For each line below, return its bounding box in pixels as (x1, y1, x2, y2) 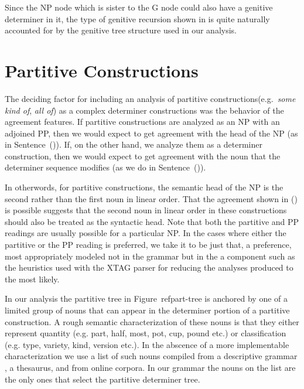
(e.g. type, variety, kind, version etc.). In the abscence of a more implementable (5, 338, 289, 350)
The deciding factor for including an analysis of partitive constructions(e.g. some (5, 92, 296, 104)
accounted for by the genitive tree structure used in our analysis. (5, 24, 237, 36)
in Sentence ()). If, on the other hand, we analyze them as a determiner (5, 138, 263, 151)
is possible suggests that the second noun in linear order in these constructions (5, 204, 287, 216)
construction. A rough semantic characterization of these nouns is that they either (5, 315, 299, 327)
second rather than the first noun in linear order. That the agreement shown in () (5, 192, 298, 204)
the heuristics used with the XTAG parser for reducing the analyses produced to (5, 261, 293, 274)
